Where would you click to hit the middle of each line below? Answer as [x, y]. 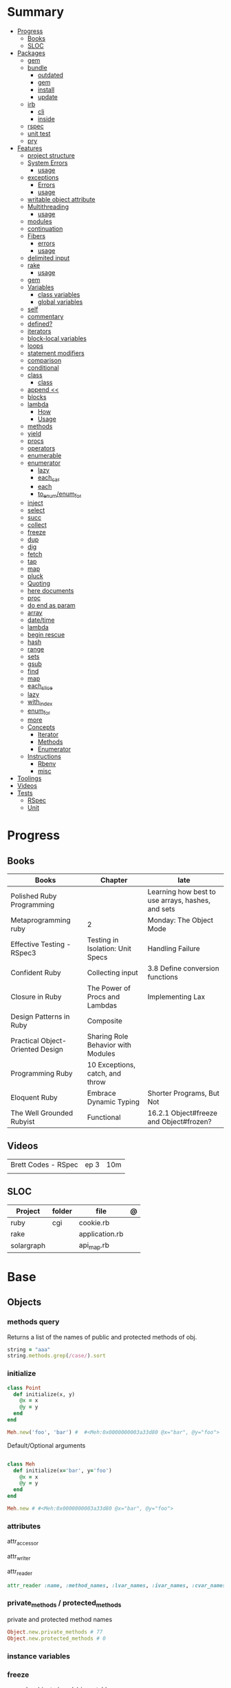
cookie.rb [94, 1222]
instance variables [39, 1656]
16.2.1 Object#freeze [183, 1113]
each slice [40, 686]
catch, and [104, 1073]
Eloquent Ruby [34, 1097]
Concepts [41, 727]
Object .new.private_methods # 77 [55, 1632]
